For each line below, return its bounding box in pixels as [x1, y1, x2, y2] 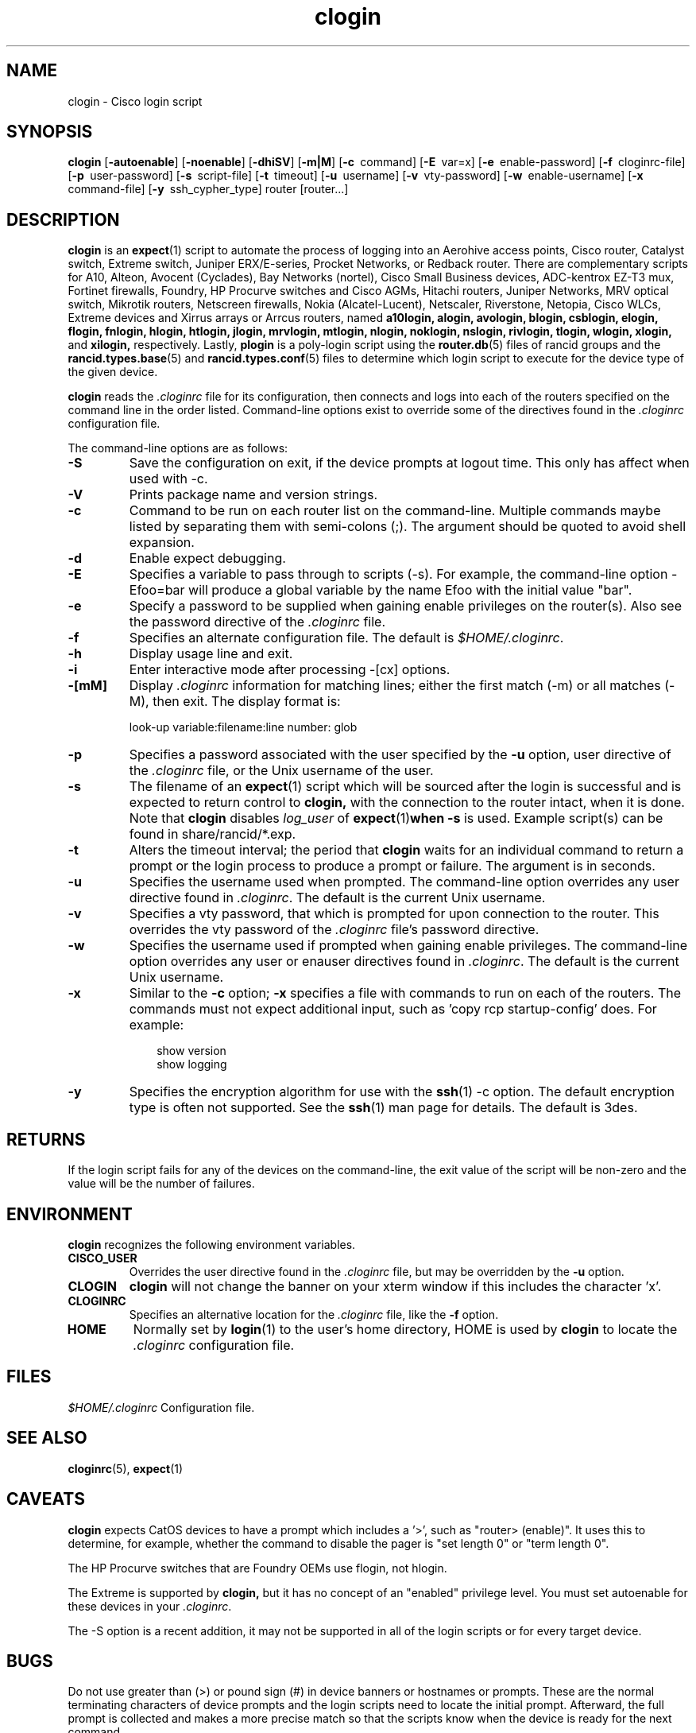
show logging [157, 1057, 227, 1072]
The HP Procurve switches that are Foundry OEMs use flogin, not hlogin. [68, 1560, 447, 1575]
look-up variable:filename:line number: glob [129, 720, 358, 735]
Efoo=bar [129, 582, 185, 599]
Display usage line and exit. [129, 646, 293, 662]
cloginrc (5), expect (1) [68, 1461, 184, 1475]
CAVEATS [6, 1489, 85, 1510]
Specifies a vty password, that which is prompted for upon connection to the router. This [129, 905, 659, 922]
